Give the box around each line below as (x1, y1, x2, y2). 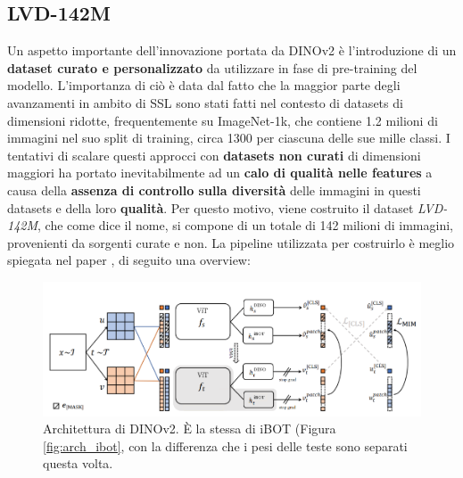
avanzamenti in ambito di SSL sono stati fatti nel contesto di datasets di (7, 93, 403, 111)
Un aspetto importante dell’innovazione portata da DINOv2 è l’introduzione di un (7, 41, 457, 60)
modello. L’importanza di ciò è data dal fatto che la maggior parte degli (7, 76, 401, 95)
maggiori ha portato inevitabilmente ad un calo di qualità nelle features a (7, 163, 433, 182)
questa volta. (43, 454, 113, 473)
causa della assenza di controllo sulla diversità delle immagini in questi (7, 180, 421, 199)
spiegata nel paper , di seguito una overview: (7, 251, 251, 269)
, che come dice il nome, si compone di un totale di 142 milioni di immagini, (37, 216, 453, 235)
